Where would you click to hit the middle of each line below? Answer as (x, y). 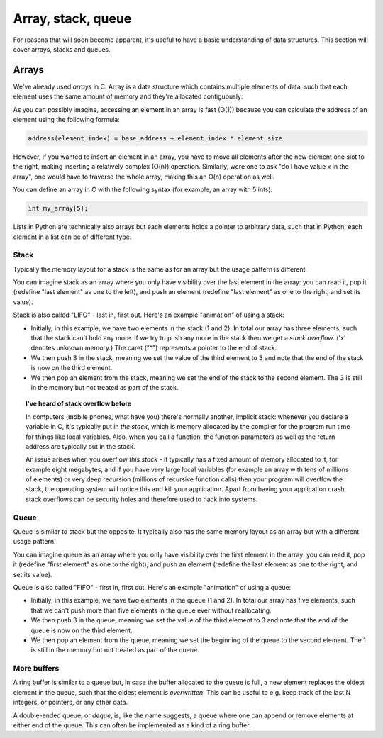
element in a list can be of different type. (72, 237)
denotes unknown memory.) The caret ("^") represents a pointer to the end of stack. (154, 348)
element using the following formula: (66, 120)
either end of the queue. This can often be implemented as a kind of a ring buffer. (132, 725)
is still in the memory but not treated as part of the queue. (115, 650)
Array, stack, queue (72, 18)
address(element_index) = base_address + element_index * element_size (155, 138)
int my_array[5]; (58, 208)
